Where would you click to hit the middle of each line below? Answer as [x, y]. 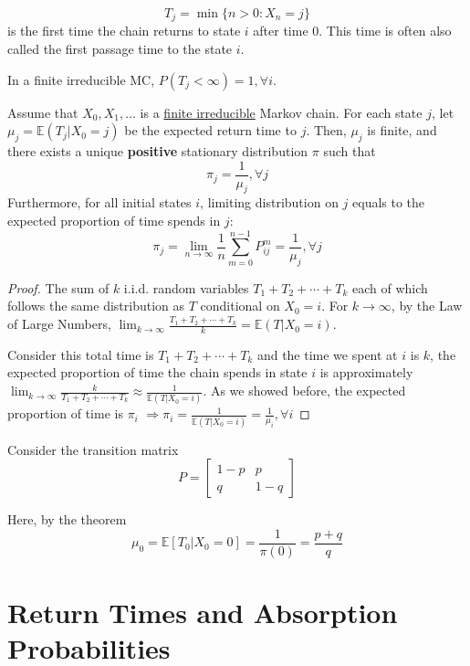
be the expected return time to [210, 130]
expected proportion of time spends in [114, 221]
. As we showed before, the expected [304, 391]
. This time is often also [385, 31]
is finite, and [402, 130]
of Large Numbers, [59, 324]
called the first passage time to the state [120, 49]
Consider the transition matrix [93, 449]
